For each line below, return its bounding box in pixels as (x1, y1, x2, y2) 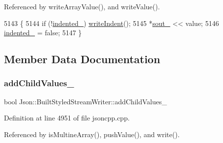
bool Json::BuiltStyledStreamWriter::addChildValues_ (4, 96, 167, 106)
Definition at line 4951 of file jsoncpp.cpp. (4, 113, 130, 123)
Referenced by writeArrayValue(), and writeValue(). (4, 1, 160, 11)
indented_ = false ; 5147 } (4, 27, 82, 38)
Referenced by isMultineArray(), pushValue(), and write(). (4, 129, 180, 139)
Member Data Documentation (4, 51, 161, 67)
